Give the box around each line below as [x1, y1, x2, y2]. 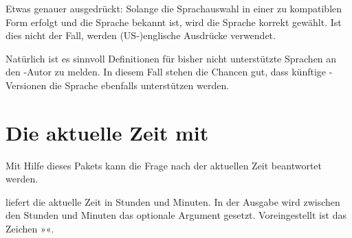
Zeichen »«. [5, 222, 54, 236]
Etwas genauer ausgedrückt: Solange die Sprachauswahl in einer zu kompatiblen [5, 1, 342, 15]
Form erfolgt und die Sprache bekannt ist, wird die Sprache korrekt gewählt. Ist [5, 14, 342, 29]
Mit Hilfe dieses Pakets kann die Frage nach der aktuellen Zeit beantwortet [5, 158, 322, 172]
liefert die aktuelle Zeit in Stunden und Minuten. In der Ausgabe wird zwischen [5, 194, 340, 209]
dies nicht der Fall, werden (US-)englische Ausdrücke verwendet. [5, 28, 276, 43]
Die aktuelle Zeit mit [5, 118, 209, 146]
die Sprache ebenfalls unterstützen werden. [49, 78, 230, 92]
